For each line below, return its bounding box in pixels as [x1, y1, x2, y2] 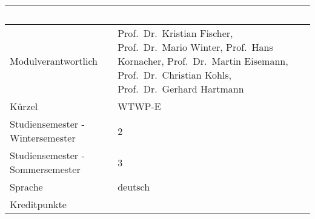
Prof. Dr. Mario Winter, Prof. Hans [118, 40, 273, 54]
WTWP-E [118, 99, 161, 113]
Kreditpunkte [10, 197, 67, 211]
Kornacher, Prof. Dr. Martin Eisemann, [118, 54, 288, 68]
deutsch [118, 180, 150, 194]
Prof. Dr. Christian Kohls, [118, 68, 232, 82]
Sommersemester [10, 162, 81, 176]
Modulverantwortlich [10, 54, 98, 68]
